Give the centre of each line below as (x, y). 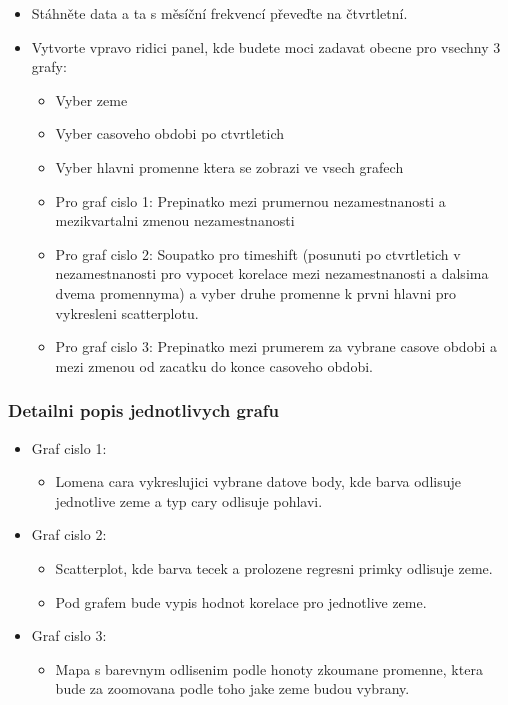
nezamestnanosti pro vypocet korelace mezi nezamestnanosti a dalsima (272, 273)
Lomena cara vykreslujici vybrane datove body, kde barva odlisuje (258, 481)
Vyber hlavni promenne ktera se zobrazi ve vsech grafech (229, 166)
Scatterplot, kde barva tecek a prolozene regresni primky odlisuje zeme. (274, 567)
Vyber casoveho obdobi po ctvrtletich (170, 133)
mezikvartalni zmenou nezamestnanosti (175, 220)
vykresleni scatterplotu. (127, 312)
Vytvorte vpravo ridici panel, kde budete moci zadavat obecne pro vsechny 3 (266, 46)
